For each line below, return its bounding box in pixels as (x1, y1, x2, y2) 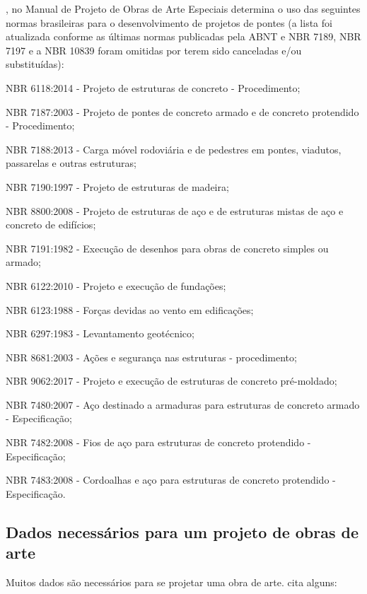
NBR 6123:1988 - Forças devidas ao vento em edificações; (6, 302, 254, 317)
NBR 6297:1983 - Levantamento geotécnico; (6, 326, 194, 341)
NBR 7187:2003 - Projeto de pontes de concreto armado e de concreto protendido (6, 104, 359, 119)
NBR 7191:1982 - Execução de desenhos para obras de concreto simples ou (6, 240, 329, 255)
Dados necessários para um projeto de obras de (6, 520, 359, 542)
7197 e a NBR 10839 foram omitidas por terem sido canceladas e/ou (6, 42, 302, 57)
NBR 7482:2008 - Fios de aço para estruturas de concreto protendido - (6, 435, 311, 450)
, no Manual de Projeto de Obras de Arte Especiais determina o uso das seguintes (6, 1, 361, 16)
